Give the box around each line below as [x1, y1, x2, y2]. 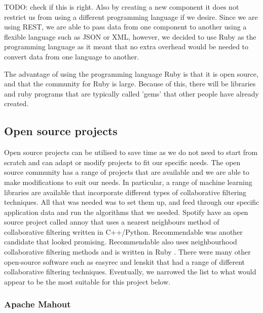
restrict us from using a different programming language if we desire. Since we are [4, 11, 258, 22]
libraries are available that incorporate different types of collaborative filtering [4, 186, 247, 197]
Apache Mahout [4, 298, 71, 310]
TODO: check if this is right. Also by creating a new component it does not [4, 2, 239, 12]
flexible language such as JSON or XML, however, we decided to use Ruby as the [4, 31, 256, 42]
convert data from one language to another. [4, 51, 139, 61]
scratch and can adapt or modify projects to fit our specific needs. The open [4, 156, 241, 167]
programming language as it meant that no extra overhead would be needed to [4, 41, 249, 52]
